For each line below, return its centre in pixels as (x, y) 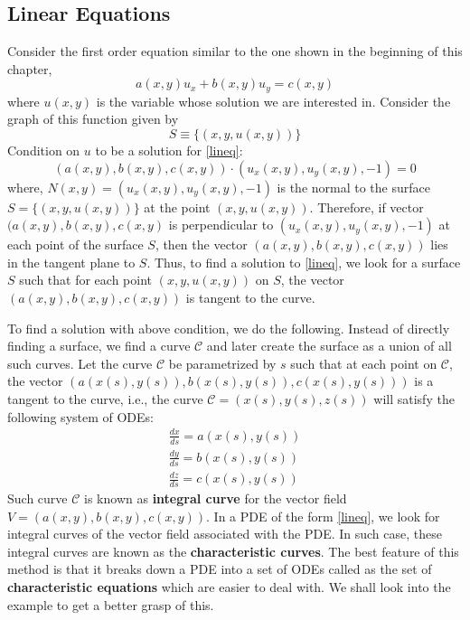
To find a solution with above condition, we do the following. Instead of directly (229, 328)
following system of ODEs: (81, 416)
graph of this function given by (93, 119)
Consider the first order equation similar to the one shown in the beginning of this (235, 51)
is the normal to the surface (353, 187)
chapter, (30, 68)
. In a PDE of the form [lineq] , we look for (323, 516)
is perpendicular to (221, 225)
